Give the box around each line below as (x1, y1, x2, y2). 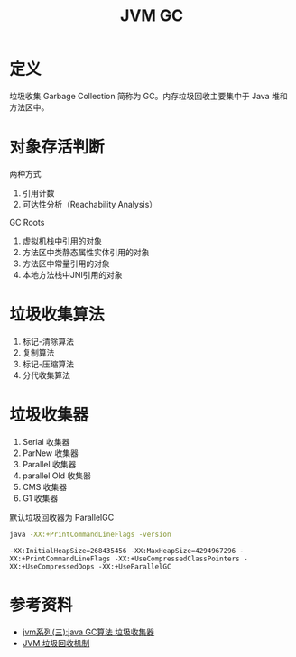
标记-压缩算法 (22, 358, 75, 369)
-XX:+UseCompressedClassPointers (114, 554, 241, 563)
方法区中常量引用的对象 (22, 258, 110, 269)
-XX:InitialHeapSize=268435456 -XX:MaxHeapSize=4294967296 (9, 546, 236, 555)
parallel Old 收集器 (22, 470, 92, 481)
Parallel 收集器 (22, 458, 77, 469)
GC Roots (9, 217, 45, 227)
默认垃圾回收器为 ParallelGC (9, 512, 115, 523)
